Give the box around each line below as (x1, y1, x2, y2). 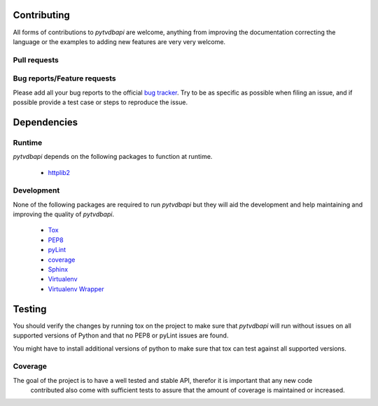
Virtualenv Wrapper (48, 284, 104, 293)
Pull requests (13, 55, 59, 64)
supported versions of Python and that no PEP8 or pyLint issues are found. (13, 331, 229, 339)
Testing (13, 303, 47, 315)
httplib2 (48, 168, 70, 176)
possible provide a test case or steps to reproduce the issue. (13, 98, 188, 106)
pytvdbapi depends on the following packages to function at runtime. (13, 153, 213, 161)
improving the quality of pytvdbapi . (13, 210, 115, 218)
